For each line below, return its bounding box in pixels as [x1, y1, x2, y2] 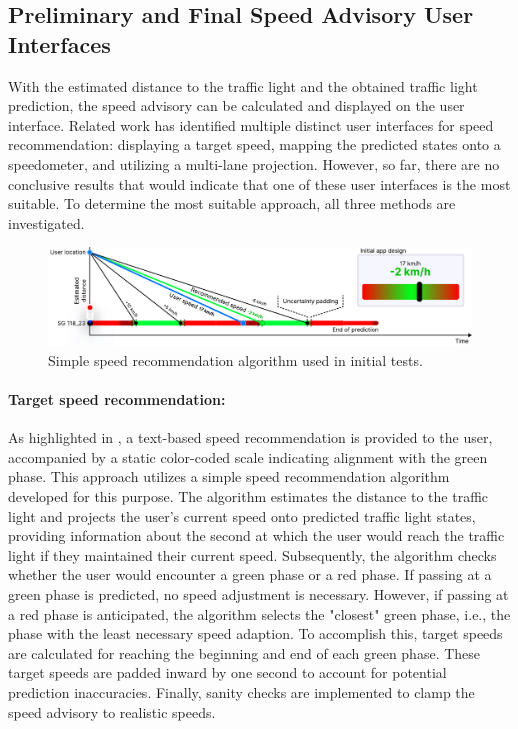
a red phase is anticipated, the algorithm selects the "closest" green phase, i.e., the [8, 603, 511, 624]
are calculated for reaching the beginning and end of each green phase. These [8, 642, 481, 663]
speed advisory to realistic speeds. [8, 701, 216, 722]
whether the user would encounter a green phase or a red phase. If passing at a [8, 564, 492, 585]
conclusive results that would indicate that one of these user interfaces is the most [8, 173, 511, 194]
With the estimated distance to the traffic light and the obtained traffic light [8, 75, 478, 96]
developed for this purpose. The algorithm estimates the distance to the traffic [8, 486, 489, 507]
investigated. [8, 212, 85, 233]
